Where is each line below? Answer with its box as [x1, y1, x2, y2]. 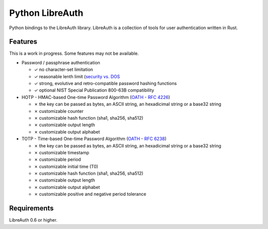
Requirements [9, 204, 54, 213]
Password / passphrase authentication [21, 59, 100, 65]
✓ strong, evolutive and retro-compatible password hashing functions [34, 81, 177, 87]
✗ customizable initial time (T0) [34, 163, 99, 169]
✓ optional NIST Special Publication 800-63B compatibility [34, 87, 154, 93]
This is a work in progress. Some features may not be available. [9, 50, 139, 56]
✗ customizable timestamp [34, 149, 89, 155]
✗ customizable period [34, 156, 81, 163]
